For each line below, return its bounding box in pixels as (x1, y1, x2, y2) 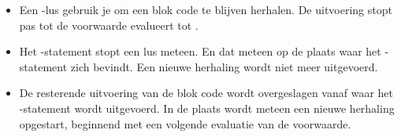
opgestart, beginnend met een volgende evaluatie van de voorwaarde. (19, 115, 351, 132)
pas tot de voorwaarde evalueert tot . (19, 16, 199, 33)
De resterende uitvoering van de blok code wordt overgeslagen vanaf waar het (19, 85, 394, 101)
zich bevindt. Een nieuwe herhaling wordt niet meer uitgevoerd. (70, 58, 378, 74)
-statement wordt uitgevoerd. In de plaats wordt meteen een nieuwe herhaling (19, 99, 395, 116)
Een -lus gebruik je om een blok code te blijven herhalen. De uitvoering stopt (19, 2, 392, 17)
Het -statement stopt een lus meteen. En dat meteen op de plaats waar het (19, 43, 381, 59)
